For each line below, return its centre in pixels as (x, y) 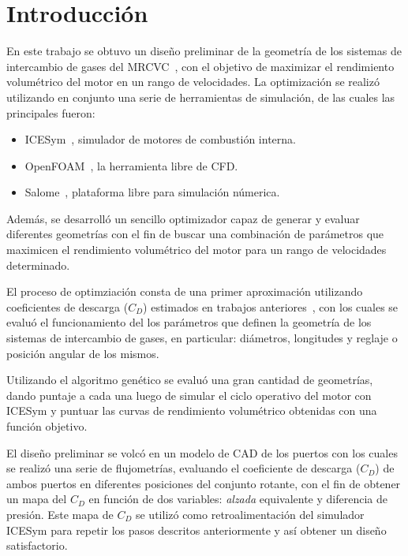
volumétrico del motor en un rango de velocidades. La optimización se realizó (193, 82)
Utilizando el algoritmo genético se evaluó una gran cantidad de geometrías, (190, 380)
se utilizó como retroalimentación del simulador (250, 514)
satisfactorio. (37, 545)
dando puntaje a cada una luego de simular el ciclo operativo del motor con (189, 395)
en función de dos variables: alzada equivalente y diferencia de (238, 499)
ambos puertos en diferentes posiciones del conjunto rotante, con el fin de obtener (204, 483)
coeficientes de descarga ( (67, 306)
